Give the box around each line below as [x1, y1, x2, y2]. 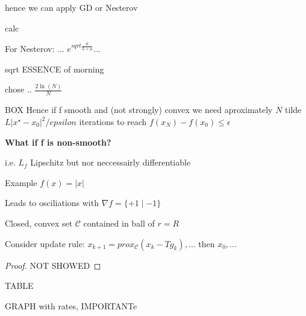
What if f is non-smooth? [5, 135, 111, 148]
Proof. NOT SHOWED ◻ [5, 259, 101, 271]
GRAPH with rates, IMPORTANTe [5, 299, 137, 312]
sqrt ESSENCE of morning [5, 62, 104, 75]
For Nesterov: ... [5, 42, 64, 55]
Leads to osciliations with [5, 196, 99, 209]
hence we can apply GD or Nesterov [5, 1, 138, 13]
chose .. [5, 83, 32, 95]
